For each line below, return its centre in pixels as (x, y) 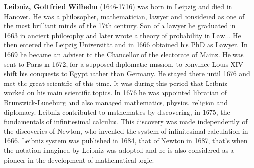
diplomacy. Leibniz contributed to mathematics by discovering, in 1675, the (117, 112)
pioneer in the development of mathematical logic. (79, 159)
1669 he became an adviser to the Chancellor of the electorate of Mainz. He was (124, 54)
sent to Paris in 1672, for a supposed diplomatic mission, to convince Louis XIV (124, 64)
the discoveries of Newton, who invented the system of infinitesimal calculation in (126, 131)
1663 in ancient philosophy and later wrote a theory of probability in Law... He (123, 35)
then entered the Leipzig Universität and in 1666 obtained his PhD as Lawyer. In (126, 45)
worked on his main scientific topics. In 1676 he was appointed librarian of (115, 93)
